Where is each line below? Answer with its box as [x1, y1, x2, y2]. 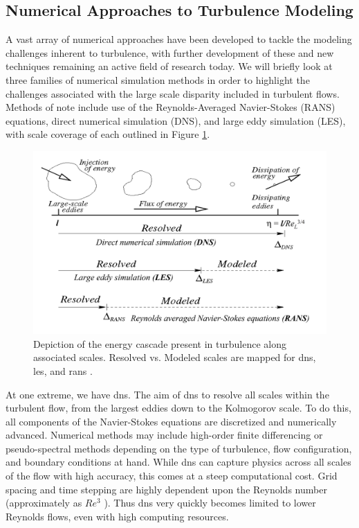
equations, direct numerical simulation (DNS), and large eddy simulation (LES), [6, 113, 346, 127]
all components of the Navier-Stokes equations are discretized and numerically [6, 414, 337, 428]
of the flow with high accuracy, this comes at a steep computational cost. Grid [6, 468, 338, 483]
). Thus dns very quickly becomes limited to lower [104, 495, 316, 510]
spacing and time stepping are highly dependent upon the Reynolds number [6, 482, 327, 496]
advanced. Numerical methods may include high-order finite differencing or [6, 428, 323, 442]
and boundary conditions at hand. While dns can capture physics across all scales [6, 455, 351, 469]
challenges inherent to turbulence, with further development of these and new [6, 45, 334, 60]
